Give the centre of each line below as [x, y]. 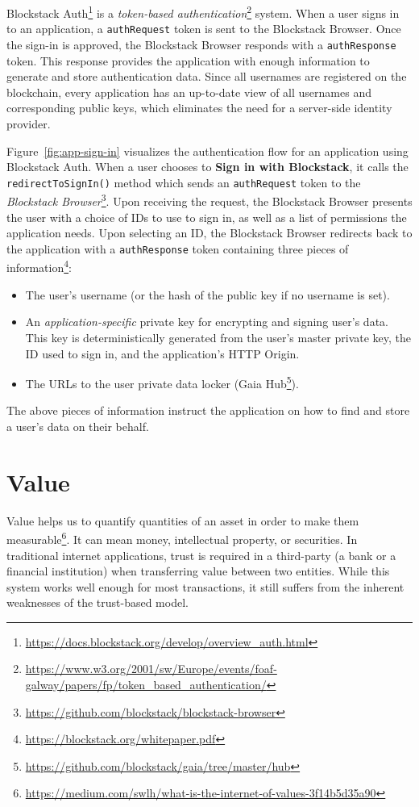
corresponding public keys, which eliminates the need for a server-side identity [199, 108]
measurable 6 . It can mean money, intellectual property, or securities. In [182, 538]
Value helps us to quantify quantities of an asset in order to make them [183, 520]
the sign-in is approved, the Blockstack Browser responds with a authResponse [201, 44]
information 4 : [39, 266]
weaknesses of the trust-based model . [97, 602]
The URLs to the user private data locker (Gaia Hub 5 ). [162, 382]
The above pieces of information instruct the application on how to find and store [208, 410]
